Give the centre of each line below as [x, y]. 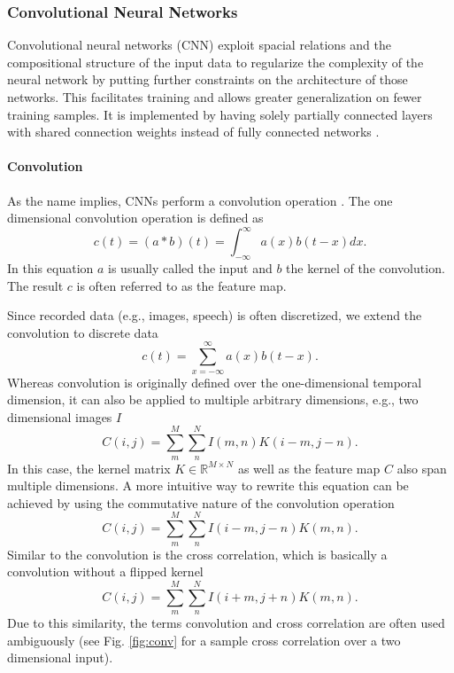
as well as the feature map [309, 468]
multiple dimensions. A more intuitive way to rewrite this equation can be [208, 485]
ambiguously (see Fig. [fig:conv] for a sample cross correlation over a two [204, 640]
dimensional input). [60, 657]
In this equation [50, 268]
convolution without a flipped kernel [105, 571]
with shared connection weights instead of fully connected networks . [193, 132]
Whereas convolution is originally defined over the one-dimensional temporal [215, 382]
